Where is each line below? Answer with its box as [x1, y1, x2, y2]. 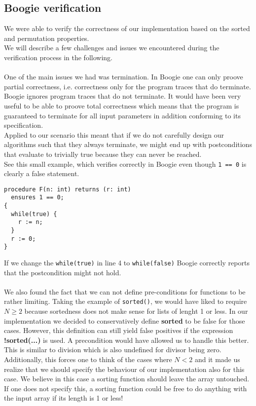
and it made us [194, 354, 240, 365]
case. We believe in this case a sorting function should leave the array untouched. [4, 373, 250, 384]
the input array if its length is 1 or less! [4, 393, 123, 403]
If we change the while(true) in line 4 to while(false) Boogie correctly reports [4, 258, 250, 268]
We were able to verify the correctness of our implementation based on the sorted [4, 23, 250, 34]
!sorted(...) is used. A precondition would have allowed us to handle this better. [4, 334, 249, 345]
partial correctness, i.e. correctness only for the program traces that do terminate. [4, 81, 251, 91]
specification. [4, 120, 43, 130]
